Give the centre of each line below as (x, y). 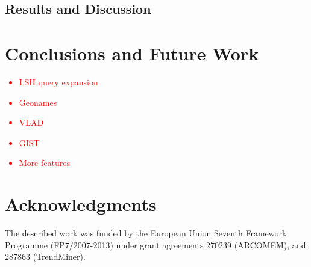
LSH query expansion (58, 81)
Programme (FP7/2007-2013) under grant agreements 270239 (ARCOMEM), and (155, 244)
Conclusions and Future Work (132, 53)
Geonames (38, 102)
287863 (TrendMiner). (45, 256)
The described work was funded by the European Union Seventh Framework (146, 233)
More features (44, 163)
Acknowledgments (81, 204)
